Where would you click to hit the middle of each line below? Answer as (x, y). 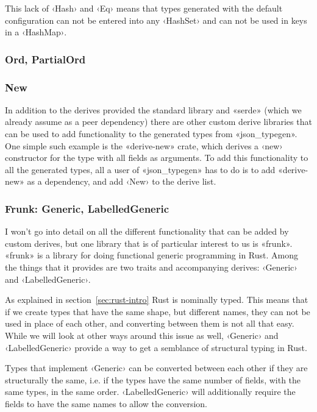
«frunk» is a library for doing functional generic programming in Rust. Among (151, 255)
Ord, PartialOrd (45, 59)
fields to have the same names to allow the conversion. (106, 403)
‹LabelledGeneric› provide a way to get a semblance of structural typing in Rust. (156, 347)
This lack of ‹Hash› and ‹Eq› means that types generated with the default (144, 8)
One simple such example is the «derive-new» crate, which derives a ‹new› (144, 145)
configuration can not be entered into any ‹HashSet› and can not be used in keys (156, 20)
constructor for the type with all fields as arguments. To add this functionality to (157, 158)
